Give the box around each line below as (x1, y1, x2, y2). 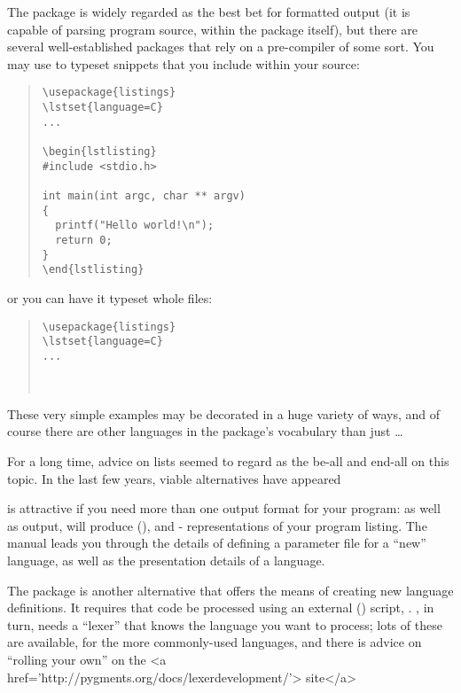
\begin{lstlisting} (42, 145, 157, 158)
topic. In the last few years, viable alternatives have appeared (7, 469, 341, 487)
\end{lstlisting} (42, 263, 145, 276)
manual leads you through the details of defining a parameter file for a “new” (7, 533, 426, 552)
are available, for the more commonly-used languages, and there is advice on (7, 633, 422, 651)
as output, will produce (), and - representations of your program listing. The (7, 516, 427, 534)
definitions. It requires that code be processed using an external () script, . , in (7, 598, 434, 617)
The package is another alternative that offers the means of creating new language (7, 580, 454, 599)
